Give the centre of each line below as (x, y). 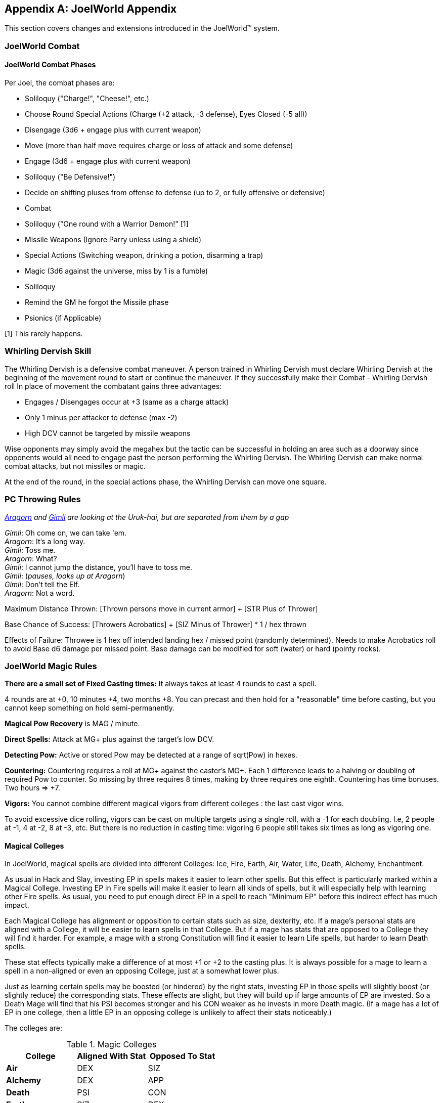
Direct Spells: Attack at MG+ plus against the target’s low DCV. (109, 739)
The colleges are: (33, 1028)
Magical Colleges (34, 846)
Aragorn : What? (31, 558)
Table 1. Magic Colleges (112, 1045)
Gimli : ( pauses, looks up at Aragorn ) (65, 576)
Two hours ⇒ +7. (32, 788)
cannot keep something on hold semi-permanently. (90, 708)
